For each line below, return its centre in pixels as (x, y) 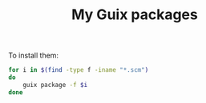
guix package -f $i (55, 85)
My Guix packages (135, 15)
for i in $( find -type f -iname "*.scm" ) (79, 70)
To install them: (33, 55)
